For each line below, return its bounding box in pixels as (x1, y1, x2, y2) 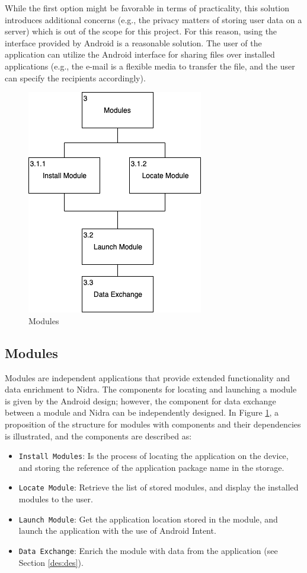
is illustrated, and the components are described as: (5, 429, 192, 442)
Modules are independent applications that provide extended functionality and (5, 371, 290, 384)
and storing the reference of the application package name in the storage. (18, 461, 284, 473)
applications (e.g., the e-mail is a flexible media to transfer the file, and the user (5, 59, 295, 72)
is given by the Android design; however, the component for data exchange (5, 394, 276, 407)
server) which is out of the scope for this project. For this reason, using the (5, 25, 277, 37)
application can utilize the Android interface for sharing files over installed (5, 48, 275, 61)
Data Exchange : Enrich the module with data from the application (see (18, 544, 278, 556)
